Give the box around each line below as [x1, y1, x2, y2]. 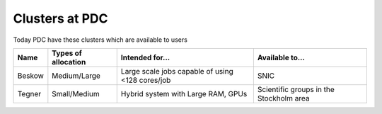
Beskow [17, 71, 44, 81]
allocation [52, 57, 86, 67]
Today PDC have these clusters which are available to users [13, 35, 187, 44]
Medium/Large [52, 71, 100, 81]
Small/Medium [52, 89, 100, 98]
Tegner [17, 89, 42, 98]
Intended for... [120, 52, 170, 62]
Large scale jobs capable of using [120, 66, 233, 76]
